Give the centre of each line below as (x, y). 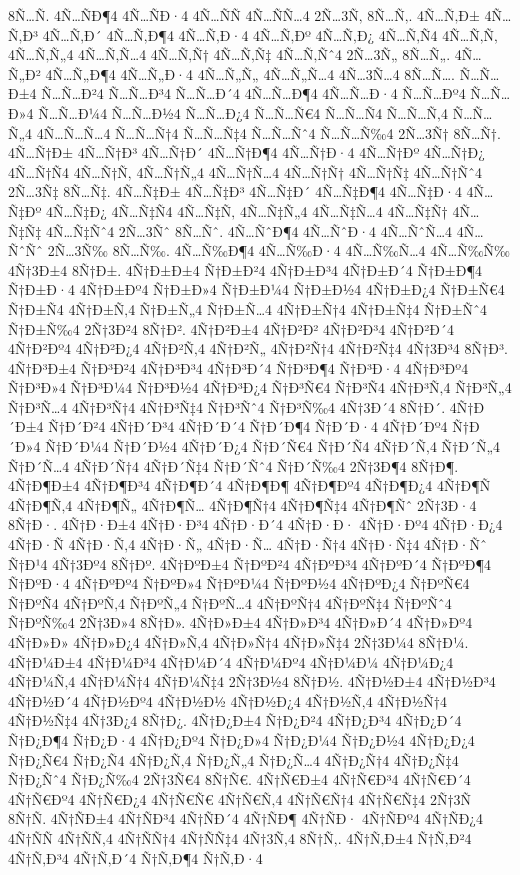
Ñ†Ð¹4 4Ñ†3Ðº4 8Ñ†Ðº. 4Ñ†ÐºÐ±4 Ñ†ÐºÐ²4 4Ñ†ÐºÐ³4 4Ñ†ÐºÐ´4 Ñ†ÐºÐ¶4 (249, 563)
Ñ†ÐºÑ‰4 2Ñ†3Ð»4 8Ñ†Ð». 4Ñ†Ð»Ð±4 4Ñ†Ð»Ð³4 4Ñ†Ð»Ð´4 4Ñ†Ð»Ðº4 (240, 622)
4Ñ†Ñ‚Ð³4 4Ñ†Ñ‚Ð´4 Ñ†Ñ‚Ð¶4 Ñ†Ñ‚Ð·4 (135, 857)
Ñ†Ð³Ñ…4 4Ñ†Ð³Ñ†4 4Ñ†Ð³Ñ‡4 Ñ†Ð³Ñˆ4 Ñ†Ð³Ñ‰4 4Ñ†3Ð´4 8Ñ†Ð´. (227, 406)
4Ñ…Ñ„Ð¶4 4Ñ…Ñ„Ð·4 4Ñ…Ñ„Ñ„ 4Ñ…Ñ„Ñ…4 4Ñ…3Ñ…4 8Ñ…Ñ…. (250, 73)
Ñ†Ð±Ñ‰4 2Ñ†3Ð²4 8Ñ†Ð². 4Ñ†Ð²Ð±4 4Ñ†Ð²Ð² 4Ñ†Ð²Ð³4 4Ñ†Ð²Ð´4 (231, 328)
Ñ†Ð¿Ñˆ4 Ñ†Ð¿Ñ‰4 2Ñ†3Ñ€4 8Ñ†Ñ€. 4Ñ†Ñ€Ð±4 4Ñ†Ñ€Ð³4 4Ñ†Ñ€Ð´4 (239, 779)
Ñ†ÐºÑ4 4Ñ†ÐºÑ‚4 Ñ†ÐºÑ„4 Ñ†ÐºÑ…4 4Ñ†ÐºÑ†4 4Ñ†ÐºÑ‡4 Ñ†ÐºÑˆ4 (230, 602)
